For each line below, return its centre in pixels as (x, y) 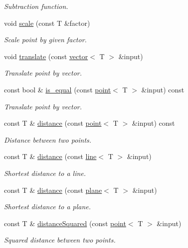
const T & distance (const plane (53, 190)
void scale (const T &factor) (47, 23)
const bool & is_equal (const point (58, 89)
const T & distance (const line (50, 156)
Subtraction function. (36, 6)
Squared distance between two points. (60, 240)
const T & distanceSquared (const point (65, 223)
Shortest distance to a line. (45, 173)
